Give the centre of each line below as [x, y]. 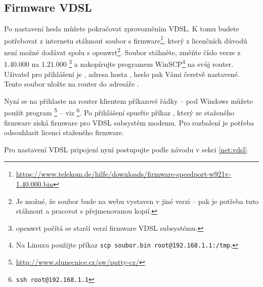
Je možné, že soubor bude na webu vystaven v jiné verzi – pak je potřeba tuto [137, 201]
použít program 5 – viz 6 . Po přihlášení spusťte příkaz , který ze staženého [119, 112]
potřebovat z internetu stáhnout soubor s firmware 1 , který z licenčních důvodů [126, 39]
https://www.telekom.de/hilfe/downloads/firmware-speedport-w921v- [123, 174]
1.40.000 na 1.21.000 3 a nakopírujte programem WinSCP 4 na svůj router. [119, 63]
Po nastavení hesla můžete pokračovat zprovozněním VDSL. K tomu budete [122, 29]
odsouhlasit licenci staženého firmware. [64, 132]
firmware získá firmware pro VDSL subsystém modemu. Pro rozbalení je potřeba [129, 122]
